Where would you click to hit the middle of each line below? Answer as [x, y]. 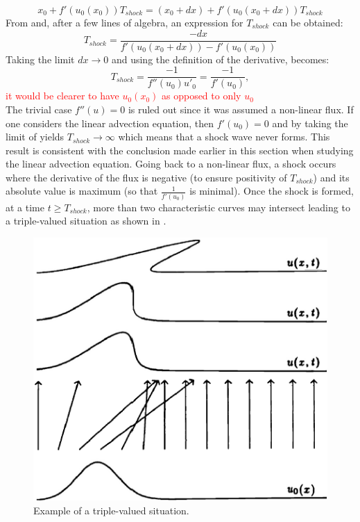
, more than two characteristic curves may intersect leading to [218, 207]
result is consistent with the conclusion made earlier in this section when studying [180, 150]
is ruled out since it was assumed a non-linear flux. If [241, 109]
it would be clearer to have [62, 96]
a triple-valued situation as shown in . [86, 221]
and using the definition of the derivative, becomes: [220, 59]
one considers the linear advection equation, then [110, 123]
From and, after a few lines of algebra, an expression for [125, 22]
